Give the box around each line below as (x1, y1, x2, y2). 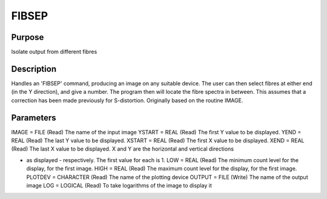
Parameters (11, 113, 56, 123)
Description (11, 64, 57, 74)
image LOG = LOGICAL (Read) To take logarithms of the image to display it (26, 182, 212, 189)
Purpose (11, 32, 44, 42)
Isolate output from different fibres (11, 48, 97, 56)
